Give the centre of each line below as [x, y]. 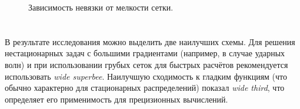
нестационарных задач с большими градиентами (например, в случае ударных [145, 53]
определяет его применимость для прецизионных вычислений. [116, 99]
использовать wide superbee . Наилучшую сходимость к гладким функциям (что [146, 76]
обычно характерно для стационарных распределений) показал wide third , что [145, 88]
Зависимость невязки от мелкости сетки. [101, 7]
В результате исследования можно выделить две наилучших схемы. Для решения [150, 41]
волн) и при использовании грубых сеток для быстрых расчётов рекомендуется [146, 64]
